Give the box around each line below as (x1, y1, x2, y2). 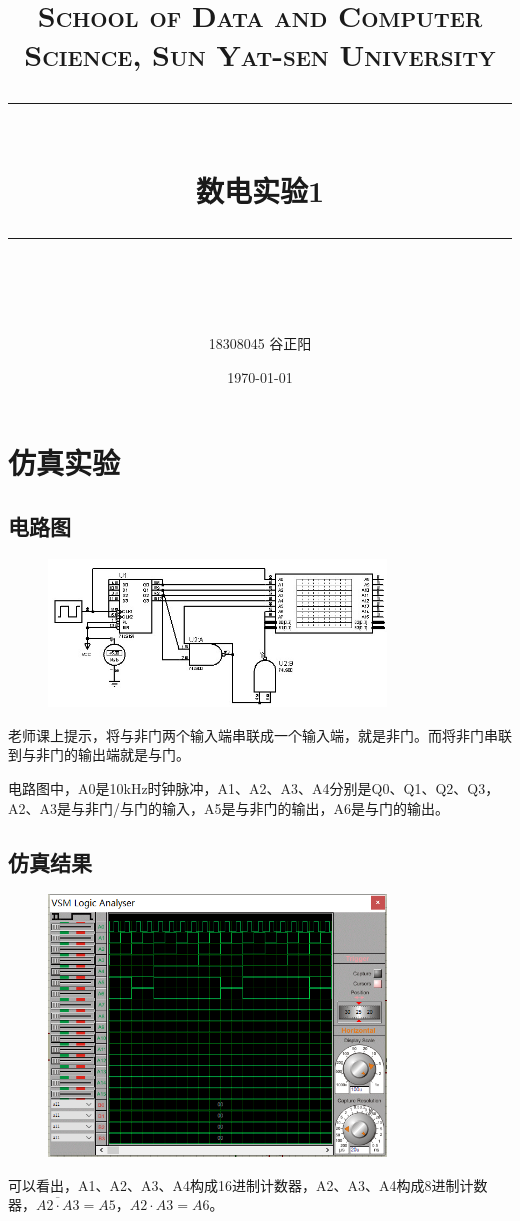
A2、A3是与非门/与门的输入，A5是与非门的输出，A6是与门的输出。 (8, 797, 449, 818)
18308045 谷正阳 (208, 333, 312, 354)
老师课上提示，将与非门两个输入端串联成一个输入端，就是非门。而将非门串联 (8, 724, 512, 745)
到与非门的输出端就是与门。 (8, 744, 190, 765)
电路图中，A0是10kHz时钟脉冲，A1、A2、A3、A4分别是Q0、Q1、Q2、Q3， (8, 778, 500, 799)
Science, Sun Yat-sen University (24, 34, 496, 75)
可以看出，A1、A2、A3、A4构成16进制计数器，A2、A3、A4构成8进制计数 (8, 1174, 488, 1195)
